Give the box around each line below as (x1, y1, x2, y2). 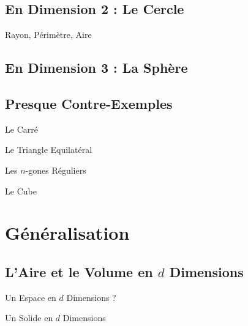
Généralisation (5, 220, 130, 245)
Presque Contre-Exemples (5, 94, 173, 113)
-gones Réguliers (25, 163, 86, 176)
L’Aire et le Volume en (5, 262, 153, 281)
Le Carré (5, 122, 38, 135)
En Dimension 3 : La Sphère (5, 58, 188, 77)
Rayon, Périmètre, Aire (5, 28, 92, 41)
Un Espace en (5, 291, 56, 303)
